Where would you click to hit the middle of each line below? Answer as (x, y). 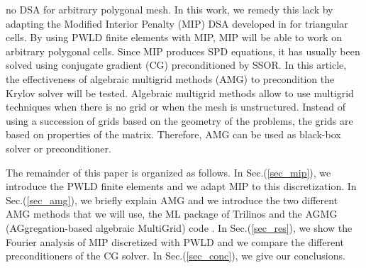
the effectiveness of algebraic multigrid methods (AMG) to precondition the (170, 78)
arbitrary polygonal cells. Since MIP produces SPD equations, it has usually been (183, 51)
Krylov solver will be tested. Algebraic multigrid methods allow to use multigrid (180, 93)
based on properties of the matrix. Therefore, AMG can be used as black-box (173, 134)
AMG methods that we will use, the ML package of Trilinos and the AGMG (172, 214)
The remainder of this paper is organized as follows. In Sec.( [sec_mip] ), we (168, 172)
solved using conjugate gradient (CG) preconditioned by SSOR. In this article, (176, 65)
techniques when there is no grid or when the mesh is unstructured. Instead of (176, 107)
